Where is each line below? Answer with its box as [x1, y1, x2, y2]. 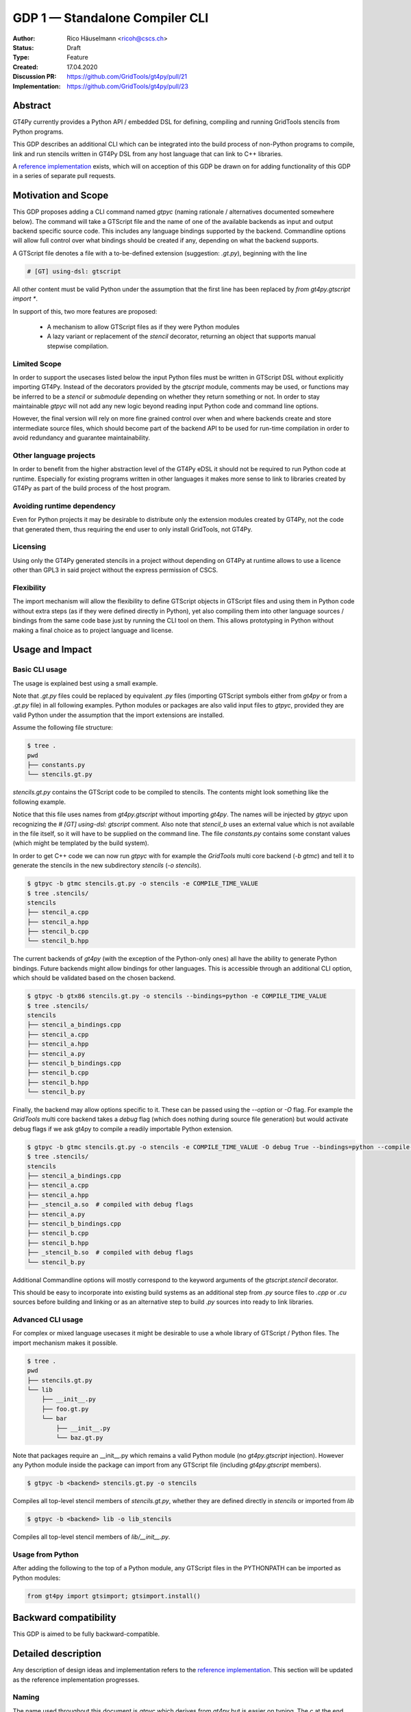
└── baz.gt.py [55, 1433, 103, 1442]
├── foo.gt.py [41, 1405, 89, 1413]
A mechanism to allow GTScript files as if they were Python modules [47, 323, 240, 331]
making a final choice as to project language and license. [12, 626, 174, 634]
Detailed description [12, 1648, 102, 1660]
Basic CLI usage [12, 665, 68, 675]
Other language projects [12, 451, 96, 460]
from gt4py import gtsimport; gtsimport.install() [27, 1592, 201, 1600]
